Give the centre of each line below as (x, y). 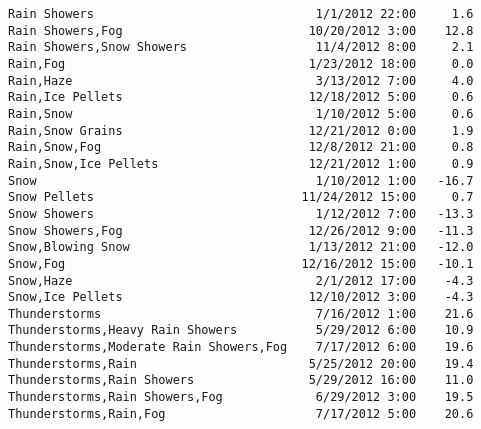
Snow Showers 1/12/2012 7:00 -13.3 (241, 213)
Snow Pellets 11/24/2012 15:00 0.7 (241, 197)
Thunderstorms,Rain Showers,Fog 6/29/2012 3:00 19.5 (241, 397)
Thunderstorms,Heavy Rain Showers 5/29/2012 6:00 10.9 (241, 330)
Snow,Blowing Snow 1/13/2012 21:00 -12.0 (241, 247)
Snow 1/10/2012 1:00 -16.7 (241, 180)
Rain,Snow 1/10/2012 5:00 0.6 (241, 113)
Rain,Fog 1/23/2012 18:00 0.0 (241, 63)
